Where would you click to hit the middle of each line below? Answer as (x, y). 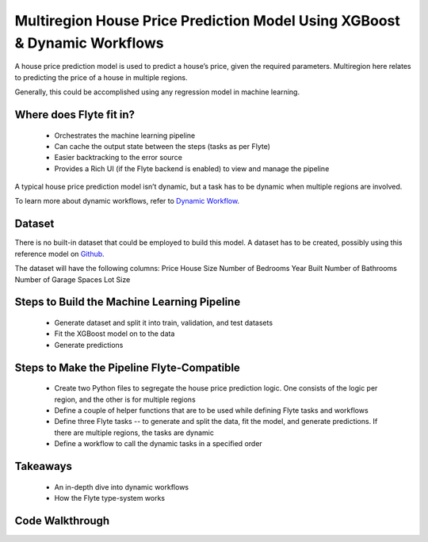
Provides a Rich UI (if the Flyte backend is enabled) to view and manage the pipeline (192, 168)
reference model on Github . (59, 254)
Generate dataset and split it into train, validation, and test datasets (164, 323)
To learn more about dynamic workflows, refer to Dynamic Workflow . (127, 201)
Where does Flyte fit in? (75, 115)
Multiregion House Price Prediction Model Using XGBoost (207, 21)
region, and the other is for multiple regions (125, 399)
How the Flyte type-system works (110, 498)
